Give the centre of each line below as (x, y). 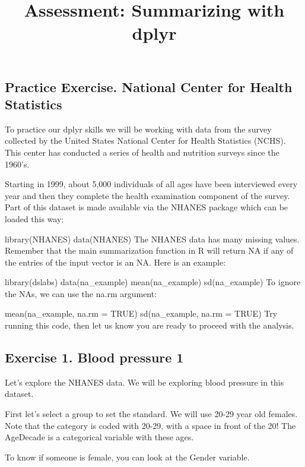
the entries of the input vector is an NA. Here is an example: (115, 262)
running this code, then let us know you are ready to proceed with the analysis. (150, 325)
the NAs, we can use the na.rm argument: (81, 293)
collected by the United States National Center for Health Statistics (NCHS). (145, 141)
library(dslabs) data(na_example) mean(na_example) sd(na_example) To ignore (153, 282)
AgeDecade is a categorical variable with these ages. (99, 437)
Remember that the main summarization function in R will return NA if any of (149, 250)
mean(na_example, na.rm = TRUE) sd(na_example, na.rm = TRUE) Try (141, 313)
